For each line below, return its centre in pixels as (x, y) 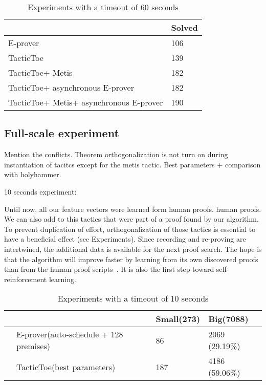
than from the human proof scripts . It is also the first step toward (109, 269)
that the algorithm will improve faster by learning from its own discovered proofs (131, 259)
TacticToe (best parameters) (66, 367)
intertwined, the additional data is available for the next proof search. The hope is (133, 249)
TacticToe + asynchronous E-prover (71, 87)
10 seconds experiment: (40, 191)
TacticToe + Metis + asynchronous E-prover (86, 102)
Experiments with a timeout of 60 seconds (103, 7)
